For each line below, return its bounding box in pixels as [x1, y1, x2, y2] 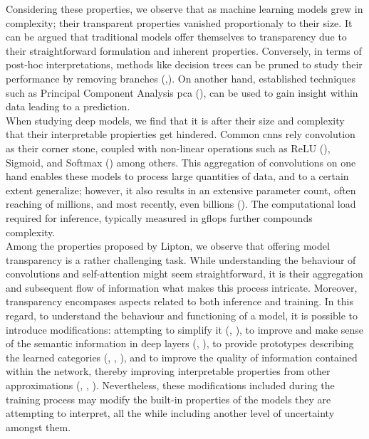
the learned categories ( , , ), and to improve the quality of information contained [6, 349, 358, 364]
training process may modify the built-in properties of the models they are [6, 391, 331, 406]
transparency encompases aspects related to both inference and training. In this [6, 294, 353, 309]
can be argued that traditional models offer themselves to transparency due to [6, 29, 347, 44]
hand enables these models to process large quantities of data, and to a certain [6, 169, 349, 184]
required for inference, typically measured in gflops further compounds [6, 210, 313, 225]
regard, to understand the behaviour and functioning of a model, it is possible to [6, 308, 358, 323]
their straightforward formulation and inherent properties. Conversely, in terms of [6, 43, 362, 58]
